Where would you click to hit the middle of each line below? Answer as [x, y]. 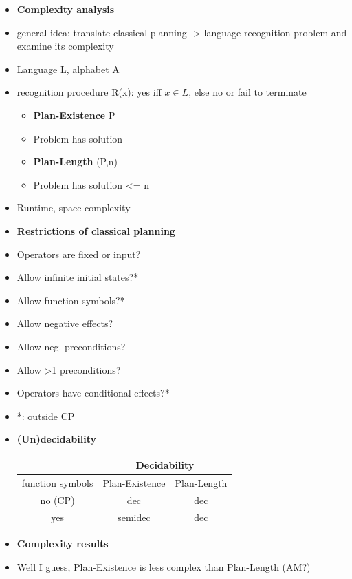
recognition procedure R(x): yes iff [89, 92]
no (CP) [57, 500]
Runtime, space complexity [74, 208]
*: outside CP [46, 415]
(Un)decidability [57, 439]
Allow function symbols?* [71, 300]
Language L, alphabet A [68, 69]
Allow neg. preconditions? [71, 346]
